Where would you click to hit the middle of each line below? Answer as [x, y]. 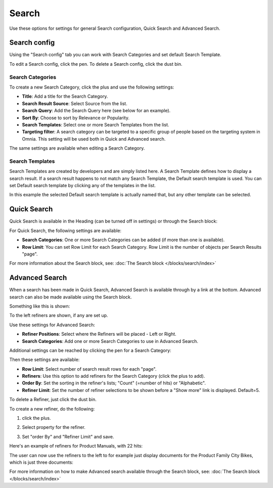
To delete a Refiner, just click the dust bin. [53, 400]
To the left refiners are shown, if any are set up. [59, 316]
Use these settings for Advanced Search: [52, 325]
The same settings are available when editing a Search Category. [77, 148]
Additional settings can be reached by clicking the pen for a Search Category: [90, 350]
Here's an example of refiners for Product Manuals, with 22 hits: [76, 446]
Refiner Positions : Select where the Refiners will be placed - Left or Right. [99, 334]
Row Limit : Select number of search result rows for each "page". [89, 369]
